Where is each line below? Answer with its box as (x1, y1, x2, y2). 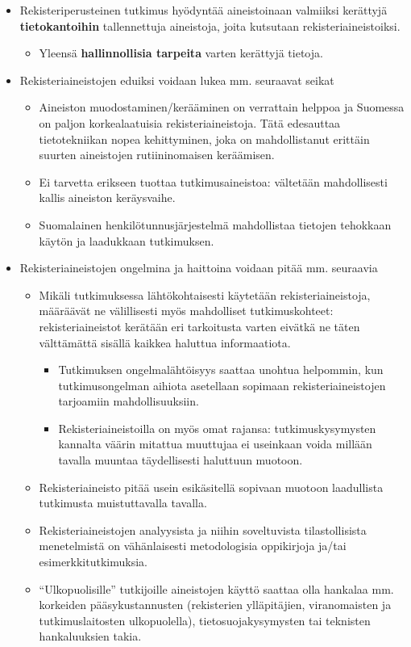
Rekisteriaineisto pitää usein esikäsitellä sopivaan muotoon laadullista (39, 478, 384, 495)
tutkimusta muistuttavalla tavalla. (39, 494, 207, 511)
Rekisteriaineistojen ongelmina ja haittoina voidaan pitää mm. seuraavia (19, 259, 378, 276)
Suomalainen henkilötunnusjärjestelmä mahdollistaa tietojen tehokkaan (39, 216, 392, 233)
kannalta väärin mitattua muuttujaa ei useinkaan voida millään (58, 435, 372, 452)
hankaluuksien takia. (39, 628, 142, 645)
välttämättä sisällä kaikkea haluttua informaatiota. (39, 334, 291, 351)
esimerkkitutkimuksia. (39, 553, 147, 570)
